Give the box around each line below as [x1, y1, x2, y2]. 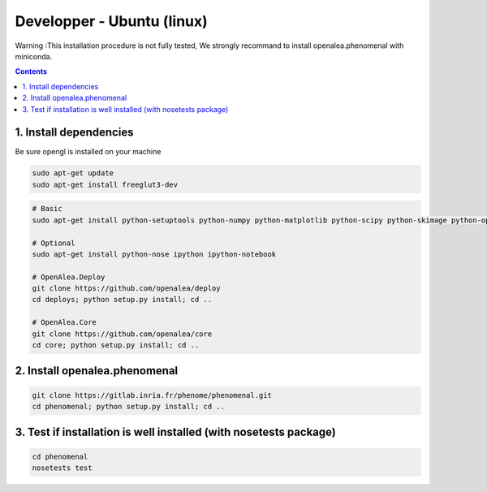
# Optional [32, 238, 75, 248]
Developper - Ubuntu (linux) [15, 12, 209, 30]
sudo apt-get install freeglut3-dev [32, 179, 179, 189]
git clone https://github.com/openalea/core [32, 329, 213, 339]
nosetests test [32, 464, 93, 473]
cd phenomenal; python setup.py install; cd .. [32, 402, 225, 412]
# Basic [32, 204, 62, 214]
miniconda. [15, 51, 53, 61]
